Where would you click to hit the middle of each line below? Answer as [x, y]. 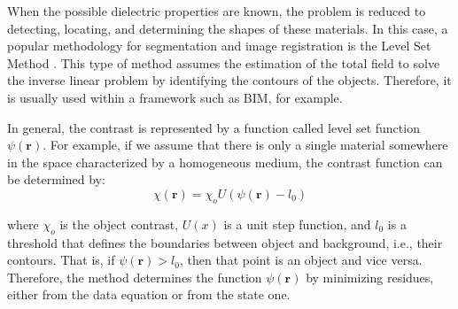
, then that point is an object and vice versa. [301, 260]
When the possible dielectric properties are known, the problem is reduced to [217, 11]
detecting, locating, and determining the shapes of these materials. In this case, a [228, 28]
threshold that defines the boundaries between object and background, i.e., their [225, 242]
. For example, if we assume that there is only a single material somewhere [245, 145]
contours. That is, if [61, 260]
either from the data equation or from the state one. [149, 294]
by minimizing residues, [370, 277]
